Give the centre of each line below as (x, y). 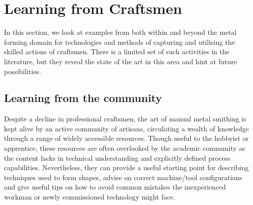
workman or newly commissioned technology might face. (90, 197)
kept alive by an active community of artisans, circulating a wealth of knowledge (126, 128)
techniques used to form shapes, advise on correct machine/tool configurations (123, 177)
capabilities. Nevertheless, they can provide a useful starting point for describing (126, 167)
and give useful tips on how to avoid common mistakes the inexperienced (115, 187)
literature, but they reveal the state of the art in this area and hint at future (121, 61)
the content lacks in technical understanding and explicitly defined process (117, 157)
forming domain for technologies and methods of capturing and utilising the (120, 42)
